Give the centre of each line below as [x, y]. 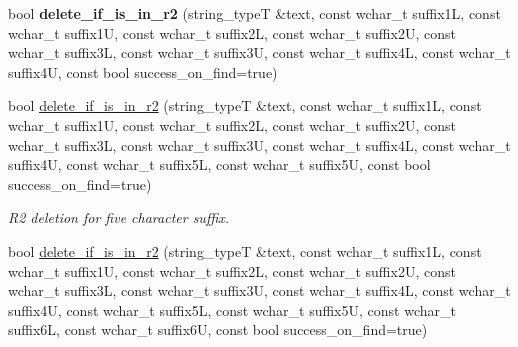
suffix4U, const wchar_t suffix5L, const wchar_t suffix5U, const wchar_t [232, 309]
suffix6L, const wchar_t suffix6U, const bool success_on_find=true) [218, 329]
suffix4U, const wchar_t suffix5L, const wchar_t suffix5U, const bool [219, 164]
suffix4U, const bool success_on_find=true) [143, 71]
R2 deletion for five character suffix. [119, 217]
